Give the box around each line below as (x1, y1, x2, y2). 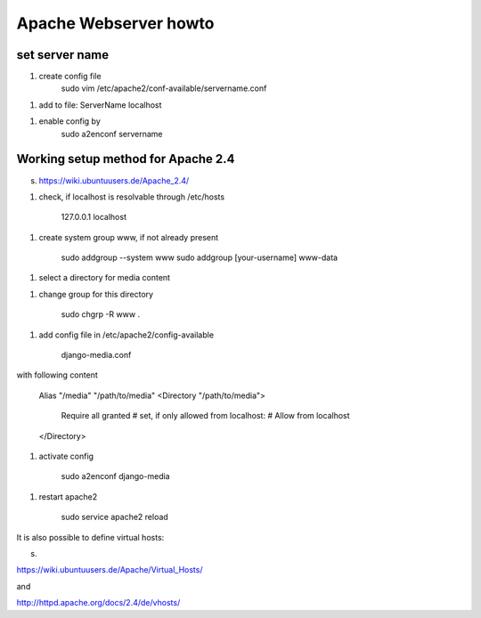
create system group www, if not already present (38, 232, 219, 242)
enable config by (38, 116, 102, 126)
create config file (38, 71, 102, 82)
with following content (16, 370, 98, 380)
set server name (16, 47, 110, 62)
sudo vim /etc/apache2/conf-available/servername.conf (61, 83, 267, 94)
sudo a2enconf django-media (61, 471, 170, 482)
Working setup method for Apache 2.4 (16, 151, 235, 167)
